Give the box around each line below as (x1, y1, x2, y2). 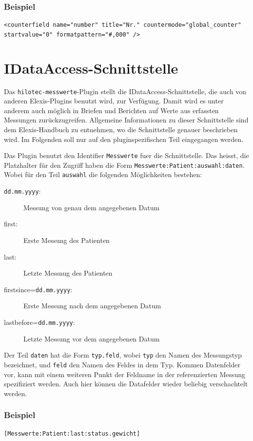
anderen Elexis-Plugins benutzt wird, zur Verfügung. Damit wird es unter (4, 96, 224, 106)
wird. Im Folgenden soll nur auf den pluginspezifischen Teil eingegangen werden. (4, 134, 243, 144)
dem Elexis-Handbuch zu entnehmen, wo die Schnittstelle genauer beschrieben (4, 124, 238, 134)
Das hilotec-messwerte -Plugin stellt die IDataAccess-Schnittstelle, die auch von (4, 86, 247, 96)
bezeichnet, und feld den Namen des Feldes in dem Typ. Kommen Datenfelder (4, 359, 240, 369)
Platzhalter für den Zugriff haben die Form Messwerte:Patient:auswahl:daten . (4, 160, 245, 170)
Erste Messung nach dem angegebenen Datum (23, 301, 161, 311)
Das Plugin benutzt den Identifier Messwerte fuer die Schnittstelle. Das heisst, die (4, 150, 249, 160)
